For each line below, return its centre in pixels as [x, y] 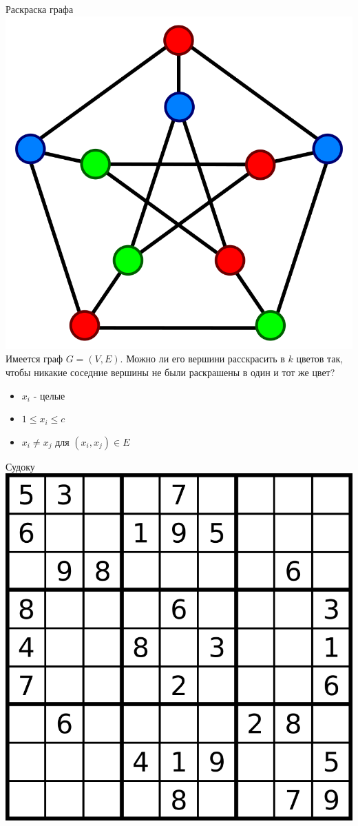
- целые [49, 395]
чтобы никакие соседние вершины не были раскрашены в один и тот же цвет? [170, 372]
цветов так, [320, 359]
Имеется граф [34, 359]
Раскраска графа [40, 9]
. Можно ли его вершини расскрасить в [202, 359]
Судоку [20, 466]
